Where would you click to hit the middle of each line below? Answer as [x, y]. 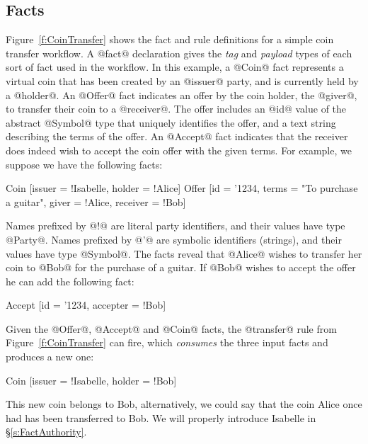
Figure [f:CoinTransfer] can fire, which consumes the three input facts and [167, 342]
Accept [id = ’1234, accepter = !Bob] [86, 305]
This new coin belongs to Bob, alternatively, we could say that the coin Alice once [184, 404]
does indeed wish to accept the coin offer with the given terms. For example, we [179, 150]
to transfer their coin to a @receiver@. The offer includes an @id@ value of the [176, 109]
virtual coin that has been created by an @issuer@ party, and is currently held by [182, 80]
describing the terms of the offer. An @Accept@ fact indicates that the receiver [177, 136]
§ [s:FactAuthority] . [46, 432]
